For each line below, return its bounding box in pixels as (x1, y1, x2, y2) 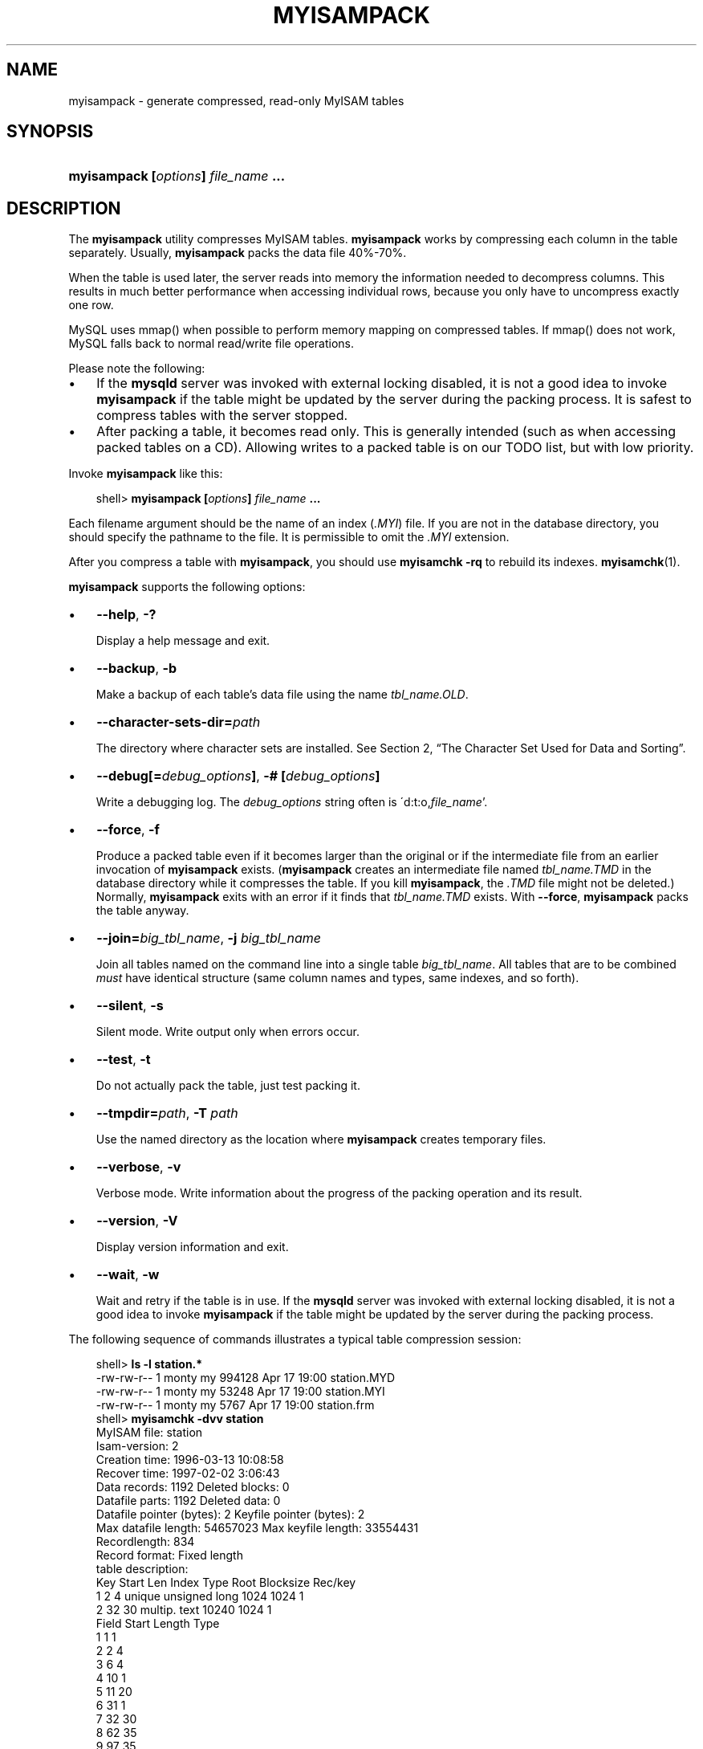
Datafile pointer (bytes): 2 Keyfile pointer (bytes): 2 (95, 1507, 365, 1522)
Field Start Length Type (95, 1616, 220, 1631)
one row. (68, 298, 114, 312)
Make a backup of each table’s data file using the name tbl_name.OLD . (95, 687, 469, 702)
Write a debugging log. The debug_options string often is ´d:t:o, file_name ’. (95, 795, 488, 809)
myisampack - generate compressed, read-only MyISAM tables (68, 93, 404, 108)
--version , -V (96, 1213, 178, 1229)
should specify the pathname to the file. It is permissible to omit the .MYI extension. (68, 530, 510, 544)
